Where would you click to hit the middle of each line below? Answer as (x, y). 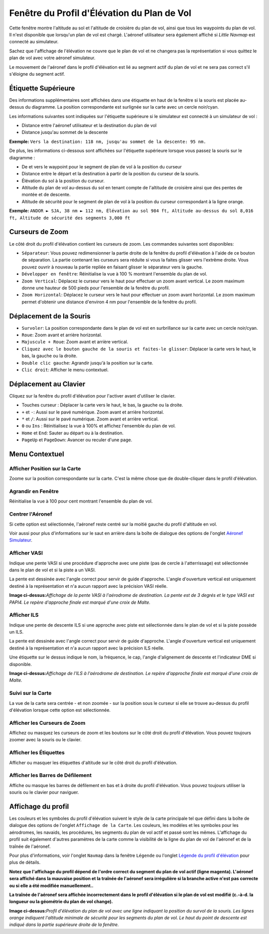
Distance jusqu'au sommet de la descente (65, 133)
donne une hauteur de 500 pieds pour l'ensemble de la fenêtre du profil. (96, 288)
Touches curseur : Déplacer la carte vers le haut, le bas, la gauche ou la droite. (102, 405)
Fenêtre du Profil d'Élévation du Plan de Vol (100, 13)
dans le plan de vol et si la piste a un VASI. (53, 570)
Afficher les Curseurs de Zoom (47, 723)
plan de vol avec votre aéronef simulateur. (52, 58)
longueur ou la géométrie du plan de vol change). (61, 902)
